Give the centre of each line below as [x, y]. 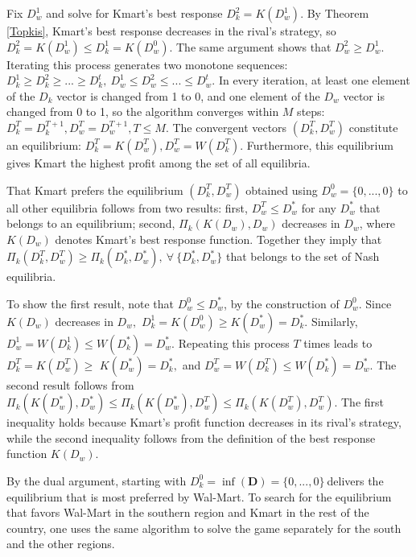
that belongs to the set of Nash [303, 256]
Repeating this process [234, 342]
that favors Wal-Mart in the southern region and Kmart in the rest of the [188, 512]
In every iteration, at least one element [314, 80]
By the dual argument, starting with [97, 480]
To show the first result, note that [90, 303]
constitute [373, 127]
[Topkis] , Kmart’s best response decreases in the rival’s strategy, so [171, 31]
